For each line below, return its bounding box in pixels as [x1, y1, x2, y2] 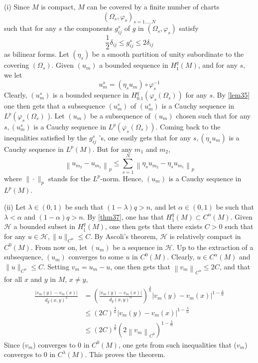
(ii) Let [4, 201, 26, 212]
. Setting [43, 261, 70, 271]
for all [4, 274, 22, 284]
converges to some [68, 251, 124, 262]
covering [4, 60, 29, 70]
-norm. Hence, [100, 173, 143, 183]
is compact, [41, 1, 76, 11]
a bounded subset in [13, 221, 76, 232]
